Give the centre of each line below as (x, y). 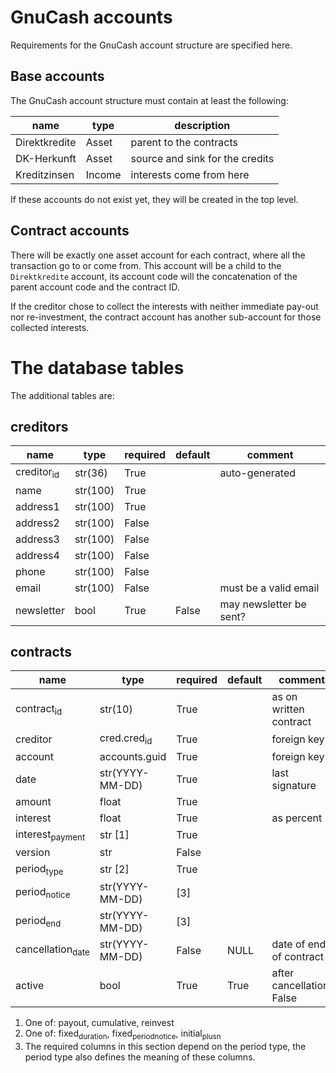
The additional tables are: (62, 395)
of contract (298, 956)
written (288, 709)
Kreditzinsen (45, 174)
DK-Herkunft (46, 158)
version (33, 852)
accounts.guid (133, 756)
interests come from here (190, 174)
